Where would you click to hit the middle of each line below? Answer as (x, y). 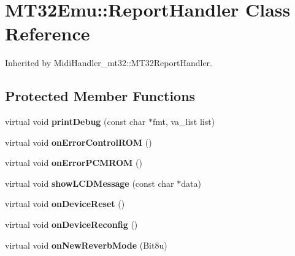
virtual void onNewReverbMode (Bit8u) (86, 245)
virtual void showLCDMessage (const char (90, 183)
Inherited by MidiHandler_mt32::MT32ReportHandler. (109, 63)
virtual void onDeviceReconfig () (71, 224)
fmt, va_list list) (184, 122)
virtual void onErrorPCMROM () (74, 163)
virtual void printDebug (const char (75, 122)
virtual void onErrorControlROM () (79, 142)
